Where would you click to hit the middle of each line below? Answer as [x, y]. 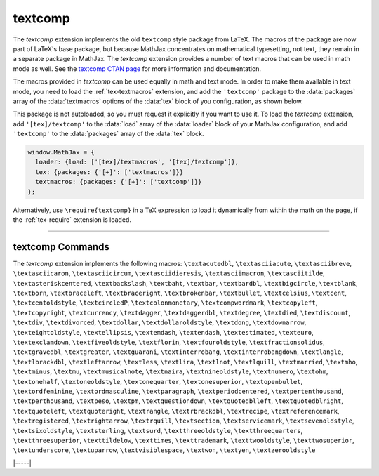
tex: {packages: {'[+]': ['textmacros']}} [109, 172]
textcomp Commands [61, 247]
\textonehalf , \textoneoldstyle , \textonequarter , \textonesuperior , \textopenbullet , [158, 381]
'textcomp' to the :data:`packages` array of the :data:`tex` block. [108, 134]
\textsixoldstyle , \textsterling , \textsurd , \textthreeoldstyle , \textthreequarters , [158, 430]
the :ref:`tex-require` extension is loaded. [72, 219]
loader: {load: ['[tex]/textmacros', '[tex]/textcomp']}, [137, 162]
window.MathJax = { [61, 152]
